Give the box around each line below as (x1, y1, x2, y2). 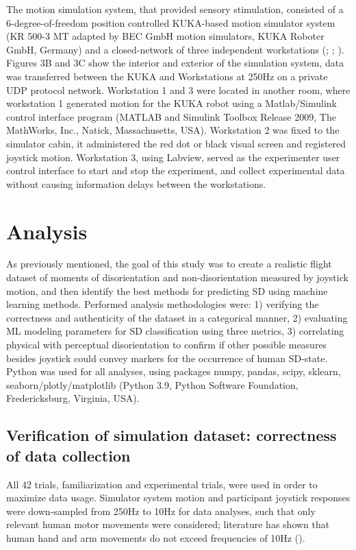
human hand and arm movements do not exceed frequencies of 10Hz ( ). (6, 530, 305, 545)
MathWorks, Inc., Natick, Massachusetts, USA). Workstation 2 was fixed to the (6, 123, 340, 137)
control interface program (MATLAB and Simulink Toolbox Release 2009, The (6, 109, 336, 123)
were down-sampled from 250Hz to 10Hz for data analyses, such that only (6, 503, 316, 518)
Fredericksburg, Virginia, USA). (6, 391, 140, 405)
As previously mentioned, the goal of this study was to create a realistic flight (6, 256, 332, 271)
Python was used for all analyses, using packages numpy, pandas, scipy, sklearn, (6, 364, 341, 379)
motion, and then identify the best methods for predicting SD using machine (6, 283, 328, 298)
